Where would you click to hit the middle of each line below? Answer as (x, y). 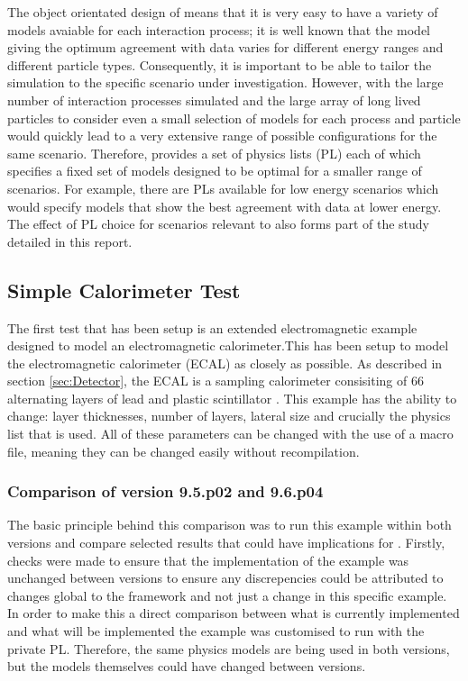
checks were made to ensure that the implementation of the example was (208, 560)
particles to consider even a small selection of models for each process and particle (234, 118)
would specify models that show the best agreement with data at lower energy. (225, 206)
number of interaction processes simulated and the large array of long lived (214, 100)
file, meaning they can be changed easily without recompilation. (184, 451)
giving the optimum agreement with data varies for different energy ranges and (225, 47)
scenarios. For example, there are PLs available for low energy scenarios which (223, 188)
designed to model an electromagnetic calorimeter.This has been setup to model (228, 345)
